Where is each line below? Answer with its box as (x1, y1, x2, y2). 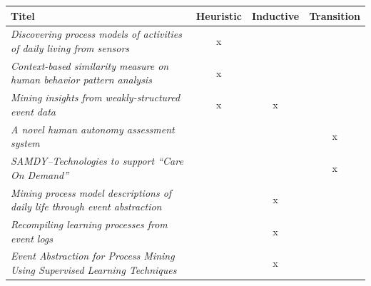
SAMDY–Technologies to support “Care (11, 153, 183, 168)
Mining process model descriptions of (11, 185, 172, 200)
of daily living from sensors (11, 40, 130, 55)
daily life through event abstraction (11, 199, 162, 214)
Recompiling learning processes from (11, 216, 168, 231)
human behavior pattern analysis (11, 72, 152, 87)
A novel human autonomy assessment (11, 121, 175, 136)
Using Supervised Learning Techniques (11, 262, 177, 277)
